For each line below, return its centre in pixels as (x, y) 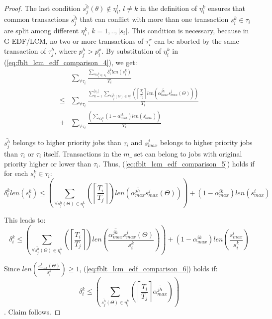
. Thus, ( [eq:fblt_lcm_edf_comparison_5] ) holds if (177, 163)
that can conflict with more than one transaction (154, 19)
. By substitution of (132, 50)
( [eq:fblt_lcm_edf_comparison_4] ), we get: (71, 62)
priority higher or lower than (48, 163)
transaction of (25, 50)
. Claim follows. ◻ (32, 311)
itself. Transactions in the (82, 153)
